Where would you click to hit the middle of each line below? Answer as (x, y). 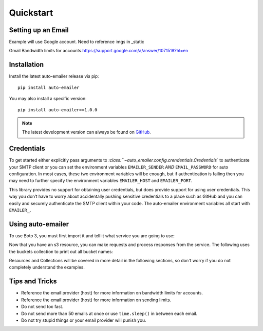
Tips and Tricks (33, 281)
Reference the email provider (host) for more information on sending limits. (96, 300)
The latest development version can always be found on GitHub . (86, 132)
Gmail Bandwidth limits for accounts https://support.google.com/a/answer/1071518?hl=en (99, 51)
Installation (26, 65)
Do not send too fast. (42, 307)
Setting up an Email (39, 30)
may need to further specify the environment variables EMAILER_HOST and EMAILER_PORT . (101, 181)
